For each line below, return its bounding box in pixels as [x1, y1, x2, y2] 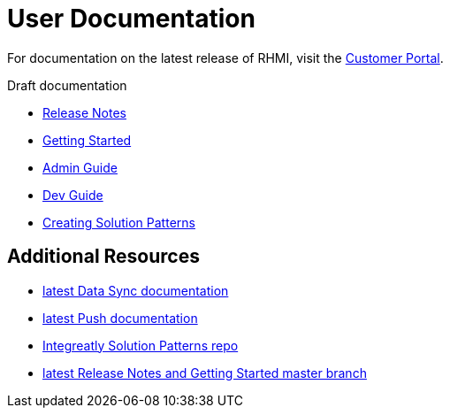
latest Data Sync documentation [42, 282, 229, 298]
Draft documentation [7, 77, 127, 93]
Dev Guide [42, 187, 103, 203]
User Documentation [7, 4, 256, 34]
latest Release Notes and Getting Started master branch [42, 365, 367, 380]
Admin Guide [42, 159, 118, 175]
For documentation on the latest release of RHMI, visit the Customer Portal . [7, 50, 444, 65]
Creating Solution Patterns [42, 214, 195, 230]
